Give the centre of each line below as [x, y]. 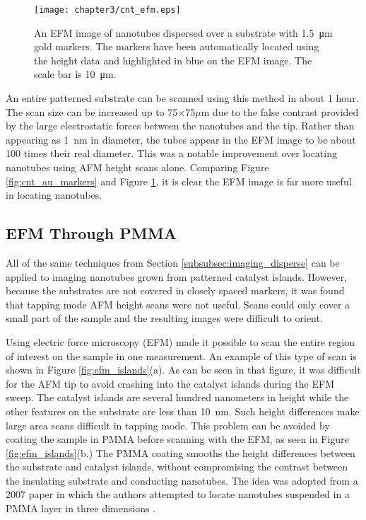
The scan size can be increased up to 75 [92, 111]
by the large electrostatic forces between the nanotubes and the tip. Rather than [180, 126]
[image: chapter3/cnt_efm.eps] [107, 10]
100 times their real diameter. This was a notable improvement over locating [171, 153]
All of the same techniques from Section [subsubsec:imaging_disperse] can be [173, 262]
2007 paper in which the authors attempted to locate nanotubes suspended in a [178, 494]
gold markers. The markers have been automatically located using [177, 46]
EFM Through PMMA [91, 233]
